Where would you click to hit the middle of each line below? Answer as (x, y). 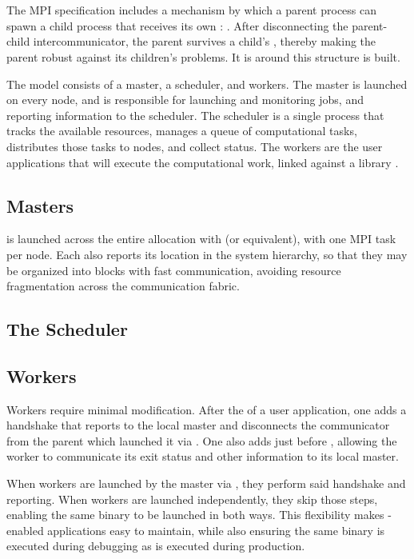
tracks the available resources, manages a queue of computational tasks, (182, 131)
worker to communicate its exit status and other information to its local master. (203, 456)
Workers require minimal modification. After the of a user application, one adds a (207, 409)
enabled (25, 530)
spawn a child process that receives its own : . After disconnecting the (177, 25)
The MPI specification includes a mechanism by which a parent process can (192, 10)
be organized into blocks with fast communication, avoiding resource (174, 270)
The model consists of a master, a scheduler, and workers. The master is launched (207, 84)
